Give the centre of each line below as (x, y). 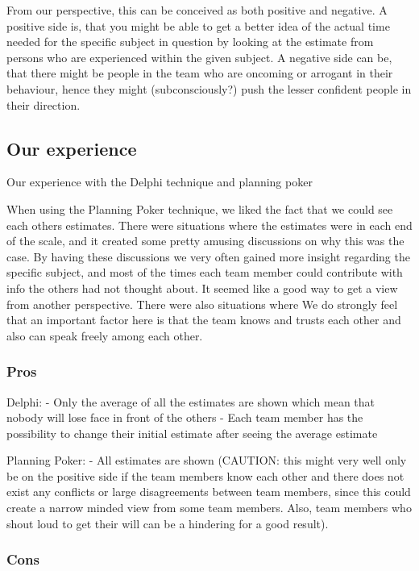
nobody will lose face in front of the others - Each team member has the (185, 417)
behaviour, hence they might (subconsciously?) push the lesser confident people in (209, 88)
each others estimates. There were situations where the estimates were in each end (209, 225)
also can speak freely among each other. (105, 335)
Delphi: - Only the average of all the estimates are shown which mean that (191, 401)
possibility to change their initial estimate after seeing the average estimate (192, 433)
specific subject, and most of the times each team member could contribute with (205, 272)
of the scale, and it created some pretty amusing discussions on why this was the (205, 241)
